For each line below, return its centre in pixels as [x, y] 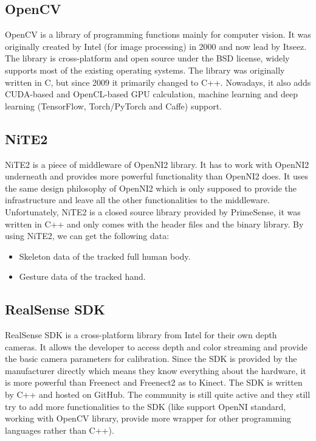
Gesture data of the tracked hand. [82, 276]
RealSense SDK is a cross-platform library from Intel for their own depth [141, 335]
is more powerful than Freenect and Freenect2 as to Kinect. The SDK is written [154, 382]
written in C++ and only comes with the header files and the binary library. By [154, 224]
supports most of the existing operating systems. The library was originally [145, 70]
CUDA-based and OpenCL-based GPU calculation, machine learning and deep [151, 94]
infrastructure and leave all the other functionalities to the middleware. [137, 200]
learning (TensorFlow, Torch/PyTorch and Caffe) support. [113, 106]
